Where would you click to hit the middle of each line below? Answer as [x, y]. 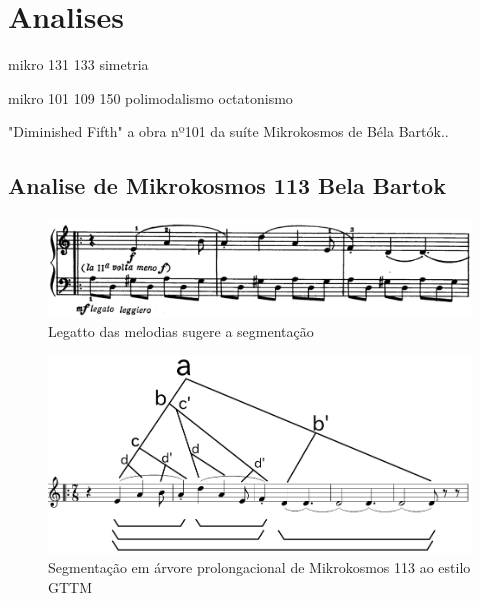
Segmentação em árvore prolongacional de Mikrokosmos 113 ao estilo [259, 567]
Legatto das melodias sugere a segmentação [181, 330]
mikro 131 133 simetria [78, 64]
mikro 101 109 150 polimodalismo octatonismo [150, 97]
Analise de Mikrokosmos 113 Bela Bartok [227, 185]
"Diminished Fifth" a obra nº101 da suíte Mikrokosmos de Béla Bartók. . [228, 131]
